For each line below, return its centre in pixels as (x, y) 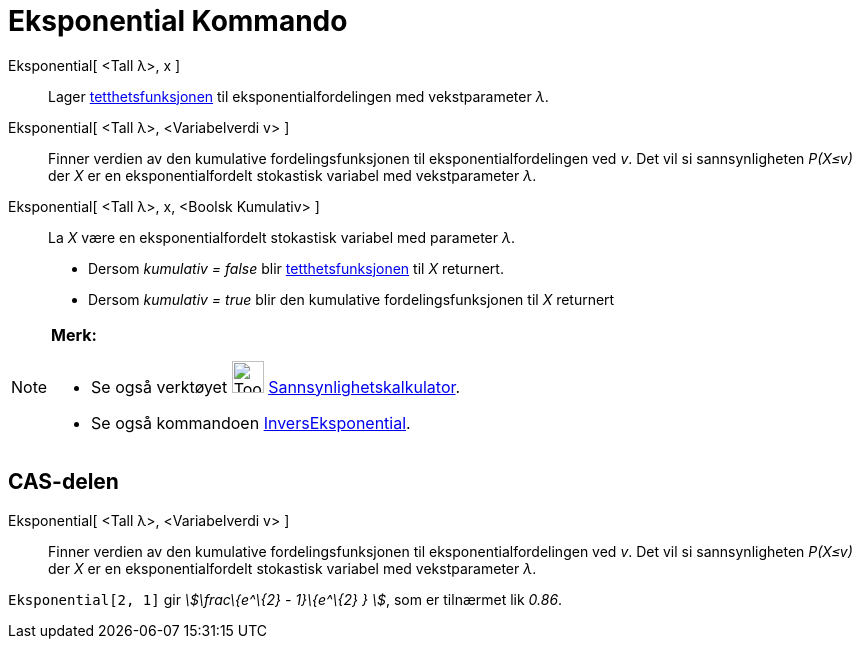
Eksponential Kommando (178, 21)
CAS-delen (63, 482)
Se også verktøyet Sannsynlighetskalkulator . (276, 386)
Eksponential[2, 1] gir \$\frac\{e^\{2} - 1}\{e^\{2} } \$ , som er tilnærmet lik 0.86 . (285, 599)
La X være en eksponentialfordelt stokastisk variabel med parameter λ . (281, 237)
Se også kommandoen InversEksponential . (251, 422)
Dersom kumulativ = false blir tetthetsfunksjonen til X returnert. (296, 268)
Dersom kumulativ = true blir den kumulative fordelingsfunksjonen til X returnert (351, 299)
